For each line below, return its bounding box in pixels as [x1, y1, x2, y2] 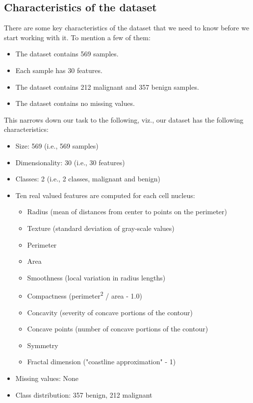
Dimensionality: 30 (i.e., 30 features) [15, 157, 125, 167]
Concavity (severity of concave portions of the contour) [27, 307, 193, 317]
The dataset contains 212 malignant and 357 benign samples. [15, 81, 199, 92]
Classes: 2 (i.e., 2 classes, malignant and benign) [15, 174, 161, 184]
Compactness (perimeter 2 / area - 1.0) [27, 289, 142, 301]
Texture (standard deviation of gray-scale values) [27, 223, 175, 233]
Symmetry [27, 340, 58, 350]
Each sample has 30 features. [15, 65, 102, 75]
